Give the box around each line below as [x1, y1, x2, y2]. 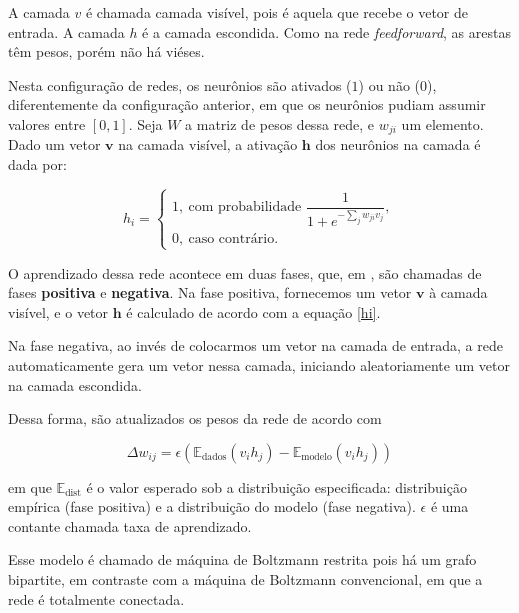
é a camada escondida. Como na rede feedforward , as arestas [142, 21, 511, 42]
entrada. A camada [8, 21, 125, 42]
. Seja [128, 113, 163, 134]
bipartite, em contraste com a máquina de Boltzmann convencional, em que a [8, 569, 483, 590]
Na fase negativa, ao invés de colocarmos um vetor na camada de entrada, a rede [8, 335, 503, 356]
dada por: [8, 154, 67, 175]
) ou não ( [358, 74, 420, 95]
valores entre [8, 113, 86, 134]
